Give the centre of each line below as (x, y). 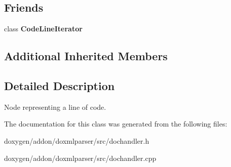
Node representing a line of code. (55, 107)
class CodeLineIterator (43, 29)
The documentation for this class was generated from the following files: (116, 124)
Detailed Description (60, 85)
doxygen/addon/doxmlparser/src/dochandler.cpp (80, 158)
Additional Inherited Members (86, 56)
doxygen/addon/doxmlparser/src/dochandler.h (77, 140)
